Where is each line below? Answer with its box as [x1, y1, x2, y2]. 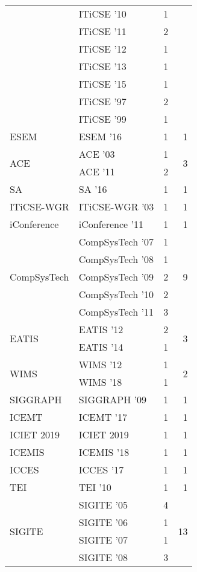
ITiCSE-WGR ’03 [78, 200, 154, 213]
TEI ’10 [78, 480, 111, 494]
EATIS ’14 [78, 340, 124, 354]
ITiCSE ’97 [78, 94, 127, 108]
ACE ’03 [78, 147, 115, 161]
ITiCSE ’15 [78, 77, 127, 91]
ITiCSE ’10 [78, 7, 127, 21]
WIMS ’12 [78, 357, 122, 371]
